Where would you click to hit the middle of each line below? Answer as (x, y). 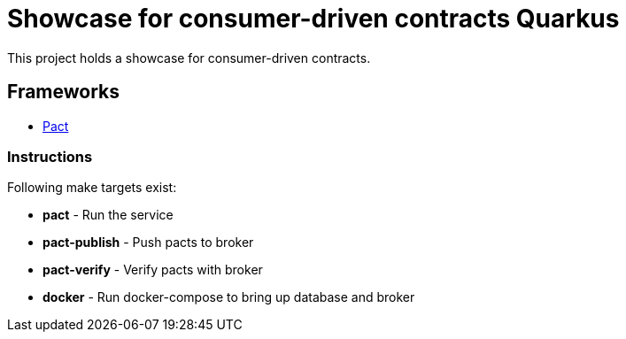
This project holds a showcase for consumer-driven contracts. (189, 58)
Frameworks (64, 92)
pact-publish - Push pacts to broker (148, 243)
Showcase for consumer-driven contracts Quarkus (313, 19)
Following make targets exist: (92, 188)
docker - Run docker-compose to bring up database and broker (229, 297)
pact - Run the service (108, 215)
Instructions (50, 156)
